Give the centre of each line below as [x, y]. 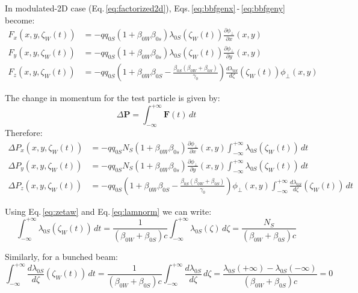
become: [20, 20]
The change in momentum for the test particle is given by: [113, 98]
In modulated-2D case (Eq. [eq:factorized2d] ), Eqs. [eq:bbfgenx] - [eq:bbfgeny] [145, 8]
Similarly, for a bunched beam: [61, 257]
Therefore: [24, 133]
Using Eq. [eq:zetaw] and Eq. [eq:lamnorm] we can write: [108, 211]
